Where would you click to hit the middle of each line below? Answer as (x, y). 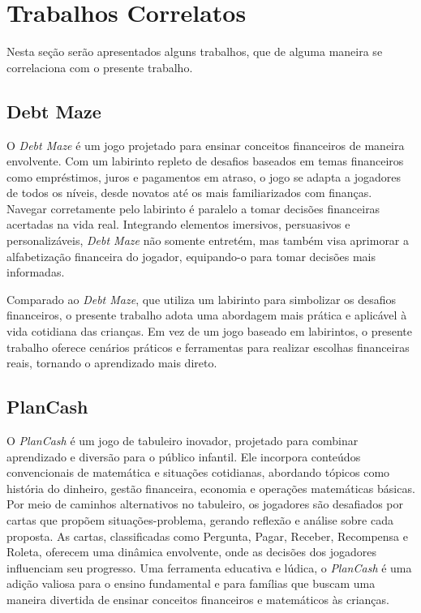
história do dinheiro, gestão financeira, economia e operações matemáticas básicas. (211, 488)
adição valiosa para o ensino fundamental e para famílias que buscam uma (191, 583)
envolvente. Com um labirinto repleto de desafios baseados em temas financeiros (205, 161)
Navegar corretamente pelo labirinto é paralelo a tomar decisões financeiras (193, 208)
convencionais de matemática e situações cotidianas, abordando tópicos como (198, 472)
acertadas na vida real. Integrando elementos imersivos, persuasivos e (178, 224)
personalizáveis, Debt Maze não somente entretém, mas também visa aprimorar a (208, 240)
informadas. (36, 272)
